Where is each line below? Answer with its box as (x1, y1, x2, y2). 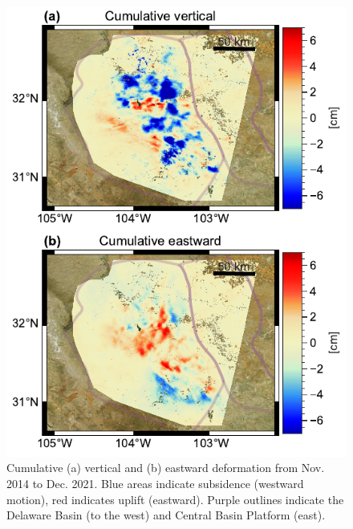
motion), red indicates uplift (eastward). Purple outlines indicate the (6, 490, 344, 507)
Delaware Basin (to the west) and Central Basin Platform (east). (6, 507, 326, 523)
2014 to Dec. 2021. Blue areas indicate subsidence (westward (6, 475, 304, 492)
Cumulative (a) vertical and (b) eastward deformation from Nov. (6, 459, 325, 476)
